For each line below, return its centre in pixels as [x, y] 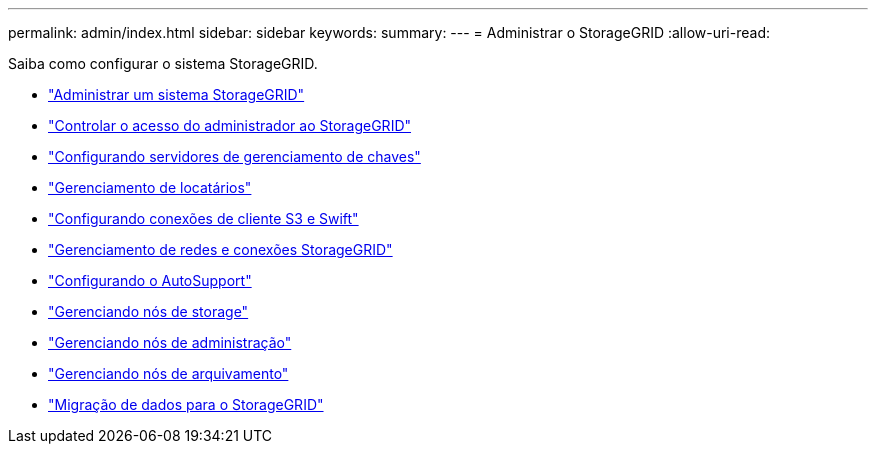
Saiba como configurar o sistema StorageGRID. [163, 63]
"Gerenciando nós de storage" [148, 311]
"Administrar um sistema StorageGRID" [176, 94]
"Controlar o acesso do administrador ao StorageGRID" [230, 125]
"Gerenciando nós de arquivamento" [168, 373]
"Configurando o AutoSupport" [150, 280]
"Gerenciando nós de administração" [170, 342]
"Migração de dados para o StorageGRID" [186, 404]
